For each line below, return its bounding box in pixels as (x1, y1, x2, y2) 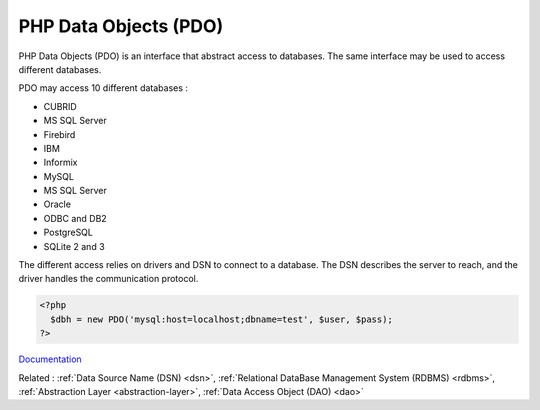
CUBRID (43, 100, 77, 112)
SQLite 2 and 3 (43, 240, 105, 252)
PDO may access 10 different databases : (18, 82, 189, 94)
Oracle (43, 198, 72, 210)
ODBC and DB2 (43, 212, 107, 224)
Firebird (43, 128, 76, 140)
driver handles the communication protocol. (18, 273, 199, 285)
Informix (43, 156, 78, 169)
